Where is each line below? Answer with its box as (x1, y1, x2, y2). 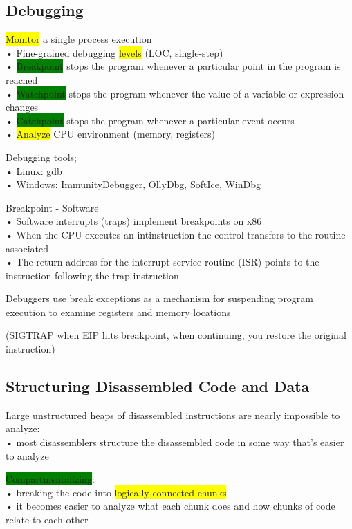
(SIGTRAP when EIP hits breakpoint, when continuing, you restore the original (6, 328, 346, 342)
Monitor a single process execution (6, 32, 152, 46)
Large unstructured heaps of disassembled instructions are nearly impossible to (6, 407, 340, 422)
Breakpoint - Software (6, 200, 99, 214)
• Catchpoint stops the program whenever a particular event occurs (6, 113, 295, 127)
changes (6, 100, 39, 114)
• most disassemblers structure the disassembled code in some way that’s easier (6, 435, 344, 449)
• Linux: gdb (6, 163, 62, 178)
